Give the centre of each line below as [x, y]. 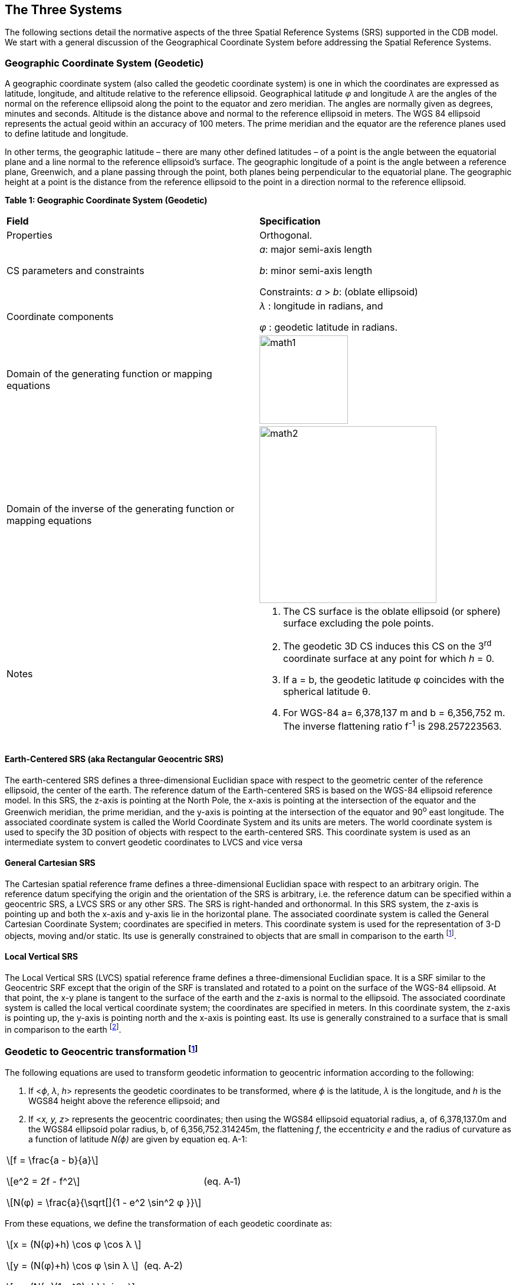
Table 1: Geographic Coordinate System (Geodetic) [106, 200]
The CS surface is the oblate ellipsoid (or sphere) [392, 612]
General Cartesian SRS [50, 863]
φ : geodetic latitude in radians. [329, 327]
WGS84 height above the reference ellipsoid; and [124, 1101]
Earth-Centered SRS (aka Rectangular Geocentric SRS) [114, 759]
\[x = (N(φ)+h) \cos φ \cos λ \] [74, 1244]
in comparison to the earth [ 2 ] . [63, 1028]
